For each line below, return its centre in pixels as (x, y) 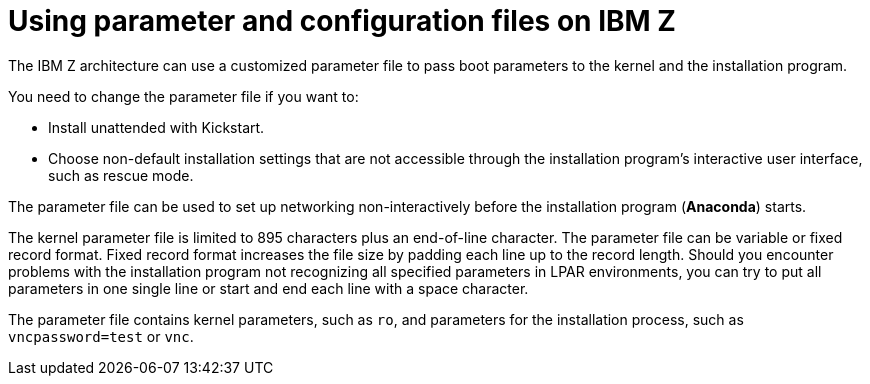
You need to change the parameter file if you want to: (183, 96)
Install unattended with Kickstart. (156, 127)
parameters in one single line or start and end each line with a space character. (268, 288)
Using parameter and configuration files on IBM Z (342, 21)
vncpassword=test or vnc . (101, 336)
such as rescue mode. (121, 175)
